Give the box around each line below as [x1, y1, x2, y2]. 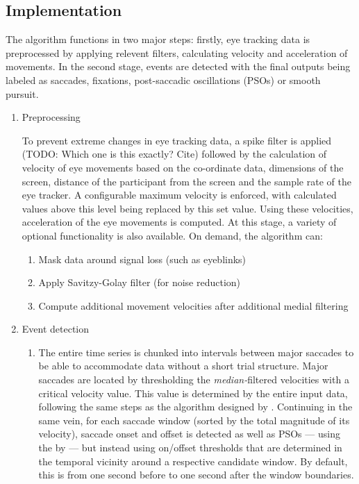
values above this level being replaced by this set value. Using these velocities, [22, 201, 353, 215]
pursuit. [6, 86, 39, 101]
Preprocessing [22, 110, 81, 124]
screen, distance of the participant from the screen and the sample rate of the [22, 174, 351, 188]
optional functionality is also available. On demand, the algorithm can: [22, 228, 323, 242]
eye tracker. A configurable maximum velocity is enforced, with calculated [22, 187, 337, 202]
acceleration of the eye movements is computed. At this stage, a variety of [22, 215, 337, 229]
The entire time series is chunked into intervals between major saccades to [38, 344, 354, 359]
